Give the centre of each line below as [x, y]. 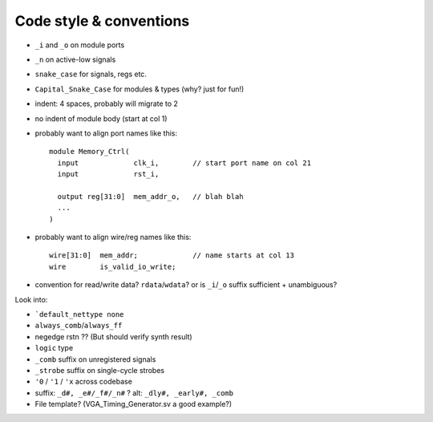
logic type [54, 348]
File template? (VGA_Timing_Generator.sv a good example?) [134, 404]
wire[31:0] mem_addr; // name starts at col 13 [172, 256]
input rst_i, [108, 174]
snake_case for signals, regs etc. [91, 74]
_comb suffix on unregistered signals [95, 359]
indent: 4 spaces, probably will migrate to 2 [106, 103]
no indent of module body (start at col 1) [101, 118]
